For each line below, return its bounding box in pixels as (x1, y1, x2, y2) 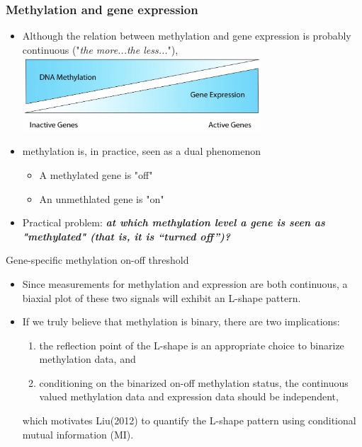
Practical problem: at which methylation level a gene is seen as (22, 215, 325, 230)
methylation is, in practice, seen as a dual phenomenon (22, 144, 261, 158)
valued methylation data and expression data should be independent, (39, 389, 339, 404)
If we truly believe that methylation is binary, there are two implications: (22, 314, 340, 329)
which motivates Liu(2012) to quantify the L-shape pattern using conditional (22, 413, 356, 428)
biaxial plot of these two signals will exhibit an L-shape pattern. (22, 290, 301, 305)
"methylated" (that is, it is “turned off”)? (22, 228, 231, 243)
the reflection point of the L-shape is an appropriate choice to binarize (39, 337, 344, 352)
